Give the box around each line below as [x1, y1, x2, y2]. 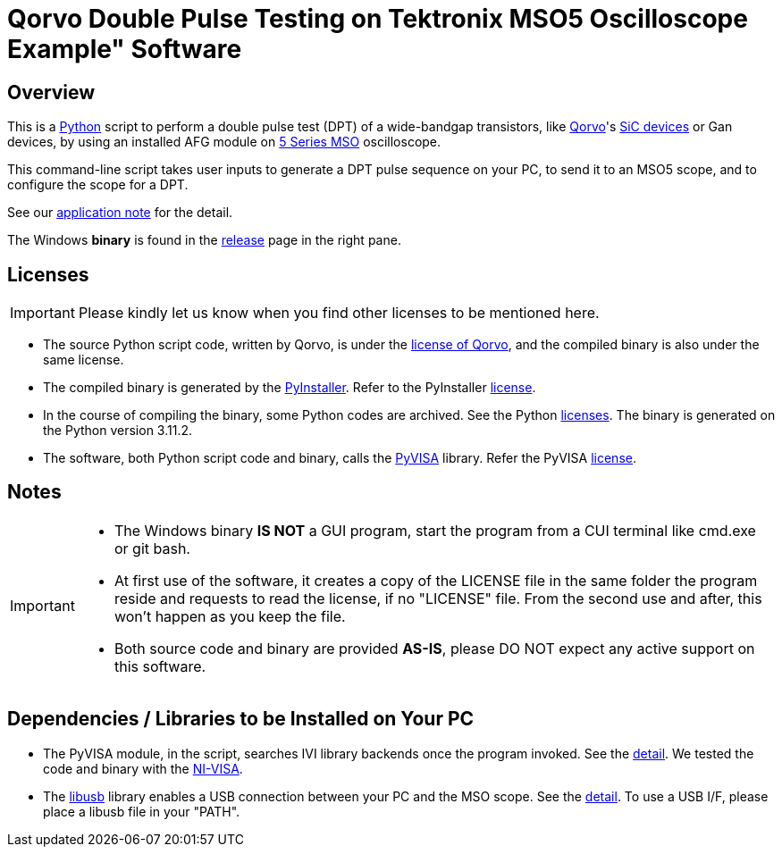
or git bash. [114, 539, 190, 557]
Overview [7, 80, 96, 104]
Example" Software [7, 34, 242, 64]
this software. [114, 657, 206, 675]
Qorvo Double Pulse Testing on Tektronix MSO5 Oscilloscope [7, 4, 748, 34]
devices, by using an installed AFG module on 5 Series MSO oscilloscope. [7, 134, 441, 150]
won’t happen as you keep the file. [114, 607, 346, 625]
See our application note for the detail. [7, 205, 233, 221]
